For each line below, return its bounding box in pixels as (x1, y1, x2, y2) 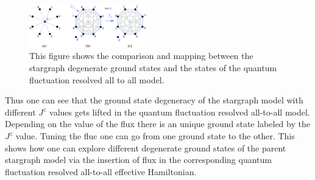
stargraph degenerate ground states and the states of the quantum (29, 61, 277, 74)
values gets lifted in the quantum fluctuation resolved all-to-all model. (49, 105, 310, 118)
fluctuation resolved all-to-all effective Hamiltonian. (5, 165, 197, 178)
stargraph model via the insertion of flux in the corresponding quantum (5, 153, 272, 166)
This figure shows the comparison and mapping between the (29, 49, 253, 62)
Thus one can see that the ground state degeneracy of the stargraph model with (5, 94, 303, 106)
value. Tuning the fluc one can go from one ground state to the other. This (15, 130, 295, 142)
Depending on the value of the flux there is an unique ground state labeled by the (5, 117, 310, 130)
